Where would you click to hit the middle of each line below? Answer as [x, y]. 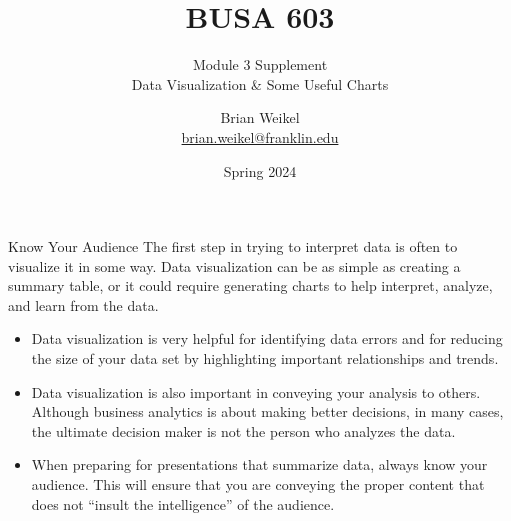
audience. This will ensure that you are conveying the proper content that [258, 484]
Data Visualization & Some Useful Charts [260, 83]
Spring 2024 [260, 170]
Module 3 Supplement [260, 64]
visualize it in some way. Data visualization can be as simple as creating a [234, 265]
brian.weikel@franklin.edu [260, 136]
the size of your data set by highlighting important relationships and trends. [265, 358]
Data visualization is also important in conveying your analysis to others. [256, 391]
